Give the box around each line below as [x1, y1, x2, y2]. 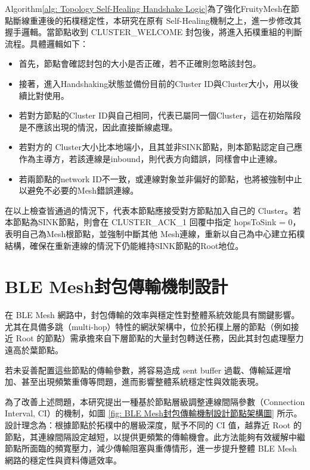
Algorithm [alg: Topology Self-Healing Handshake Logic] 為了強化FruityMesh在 [5, 2, 291, 14]
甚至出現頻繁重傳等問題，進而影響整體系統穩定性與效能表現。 [21, 375, 263, 388]
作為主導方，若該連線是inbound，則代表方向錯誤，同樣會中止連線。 [18, 152, 283, 164]
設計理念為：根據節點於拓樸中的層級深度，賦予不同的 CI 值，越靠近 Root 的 [5, 418, 302, 431]
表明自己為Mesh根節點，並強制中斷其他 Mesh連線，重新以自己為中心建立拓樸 [5, 227, 305, 239]
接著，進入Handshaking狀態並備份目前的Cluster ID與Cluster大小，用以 [18, 77, 290, 89]
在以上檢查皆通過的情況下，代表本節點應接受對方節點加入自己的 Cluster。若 [5, 204, 302, 216]
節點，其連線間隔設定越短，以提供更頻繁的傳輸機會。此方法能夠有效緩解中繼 [5, 430, 305, 443]
